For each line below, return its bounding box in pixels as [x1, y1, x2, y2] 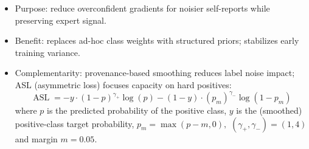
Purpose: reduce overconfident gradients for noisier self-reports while [15, 2, 270, 14]
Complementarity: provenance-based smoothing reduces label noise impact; [15, 66, 295, 79]
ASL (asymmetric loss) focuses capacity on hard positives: [15, 78, 232, 91]
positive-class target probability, [15, 117, 134, 130]
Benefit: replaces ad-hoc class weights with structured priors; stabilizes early [15, 34, 299, 47]
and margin [15, 132, 58, 145]
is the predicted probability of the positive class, [46, 104, 227, 117]
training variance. [15, 46, 80, 58]
